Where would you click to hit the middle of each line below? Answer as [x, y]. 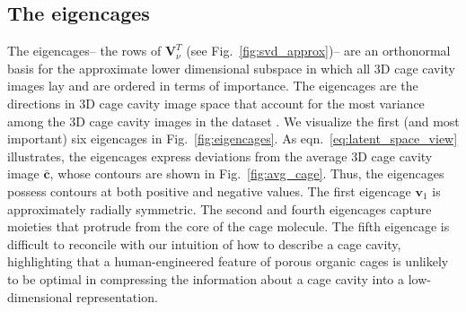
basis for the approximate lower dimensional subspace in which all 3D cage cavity [231, 68]
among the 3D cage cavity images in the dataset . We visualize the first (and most [233, 121]
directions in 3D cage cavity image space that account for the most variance [216, 103]
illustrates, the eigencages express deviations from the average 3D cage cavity [220, 156]
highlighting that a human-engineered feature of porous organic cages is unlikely [228, 261]
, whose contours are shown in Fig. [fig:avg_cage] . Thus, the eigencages [247, 173]
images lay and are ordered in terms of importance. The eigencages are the [213, 86]
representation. [117, 296]
